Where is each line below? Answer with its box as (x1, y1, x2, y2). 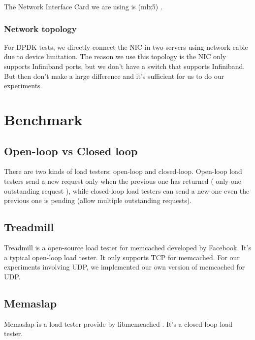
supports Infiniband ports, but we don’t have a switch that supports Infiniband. (4, 61, 245, 71)
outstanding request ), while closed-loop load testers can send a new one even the (4, 185, 250, 196)
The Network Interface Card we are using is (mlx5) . (4, 1, 162, 11)
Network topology (4, 22, 77, 34)
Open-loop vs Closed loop (4, 143, 138, 158)
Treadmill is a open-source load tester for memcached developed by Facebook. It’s (4, 242, 251, 252)
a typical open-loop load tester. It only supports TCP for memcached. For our (4, 252, 240, 262)
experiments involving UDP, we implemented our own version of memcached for (4, 262, 245, 272)
